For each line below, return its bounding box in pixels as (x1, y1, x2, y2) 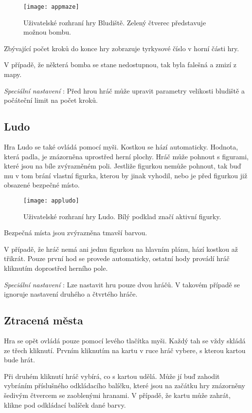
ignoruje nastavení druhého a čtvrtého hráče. (4, 289, 138, 299)
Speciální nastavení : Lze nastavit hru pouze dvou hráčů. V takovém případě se (4, 279, 240, 289)
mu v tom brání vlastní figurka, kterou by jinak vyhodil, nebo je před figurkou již (4, 170, 248, 180)
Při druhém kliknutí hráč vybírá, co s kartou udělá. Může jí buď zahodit (4, 371, 220, 381)
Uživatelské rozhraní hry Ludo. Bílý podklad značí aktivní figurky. (23, 211, 221, 221)
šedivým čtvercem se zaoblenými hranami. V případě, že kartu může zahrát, (4, 390, 231, 400)
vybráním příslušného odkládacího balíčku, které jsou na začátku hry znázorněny (4, 380, 245, 391)
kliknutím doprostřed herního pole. (4, 263, 108, 273)
